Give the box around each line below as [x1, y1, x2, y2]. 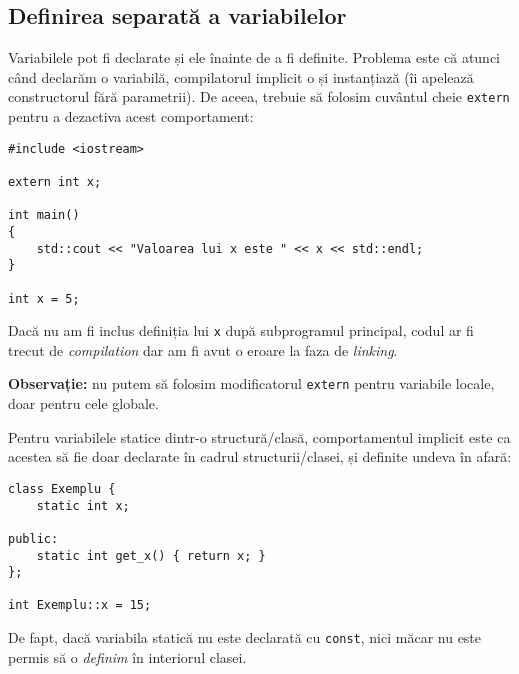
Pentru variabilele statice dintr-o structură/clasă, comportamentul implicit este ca [8, 426, 511, 447]
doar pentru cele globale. [8, 393, 159, 414]
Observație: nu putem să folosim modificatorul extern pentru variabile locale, [8, 373, 495, 394]
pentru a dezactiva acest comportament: [8, 106, 254, 127]
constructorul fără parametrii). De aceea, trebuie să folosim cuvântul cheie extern [8, 86, 510, 107]
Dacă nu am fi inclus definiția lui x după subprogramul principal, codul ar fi [8, 320, 474, 341]
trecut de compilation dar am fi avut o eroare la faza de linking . [8, 339, 398, 360]
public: [8, 531, 59, 546]
